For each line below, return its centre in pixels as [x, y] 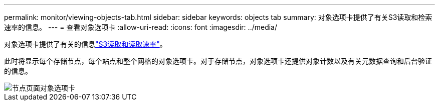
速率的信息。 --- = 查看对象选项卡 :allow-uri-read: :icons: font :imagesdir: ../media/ [141, 27]
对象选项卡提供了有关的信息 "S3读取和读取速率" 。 [85, 44]
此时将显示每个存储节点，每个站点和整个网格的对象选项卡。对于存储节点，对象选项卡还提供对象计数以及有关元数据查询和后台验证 [218, 61]
